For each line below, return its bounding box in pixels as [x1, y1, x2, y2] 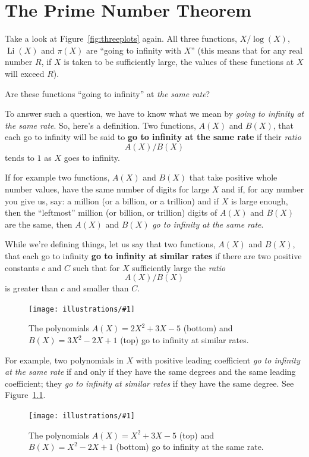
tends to [5, 151, 34, 163]
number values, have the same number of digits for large [5, 183, 210, 195]
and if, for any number [222, 183, 304, 195]
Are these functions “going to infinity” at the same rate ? [5, 87, 210, 100]
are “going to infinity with [86, 43, 181, 56]
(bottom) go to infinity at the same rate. [116, 440, 264, 453]
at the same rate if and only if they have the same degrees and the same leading [5, 365, 296, 378]
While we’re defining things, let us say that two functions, [5, 238, 216, 250]
